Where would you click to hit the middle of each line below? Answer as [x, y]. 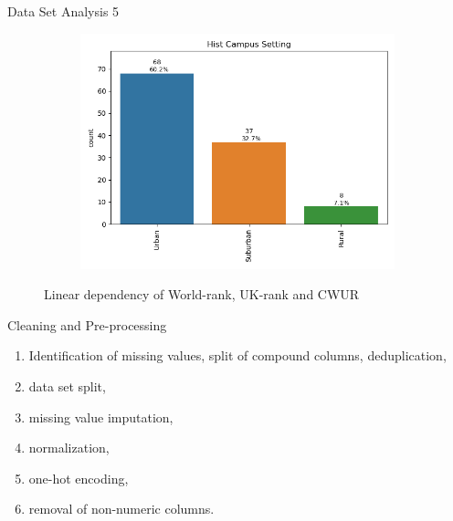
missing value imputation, [101, 417]
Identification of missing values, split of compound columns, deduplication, [237, 355]
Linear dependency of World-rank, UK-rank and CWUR [202, 294]
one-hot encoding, [79, 478]
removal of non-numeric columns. [121, 509]
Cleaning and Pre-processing [87, 324]
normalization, [69, 448]
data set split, [67, 386]
